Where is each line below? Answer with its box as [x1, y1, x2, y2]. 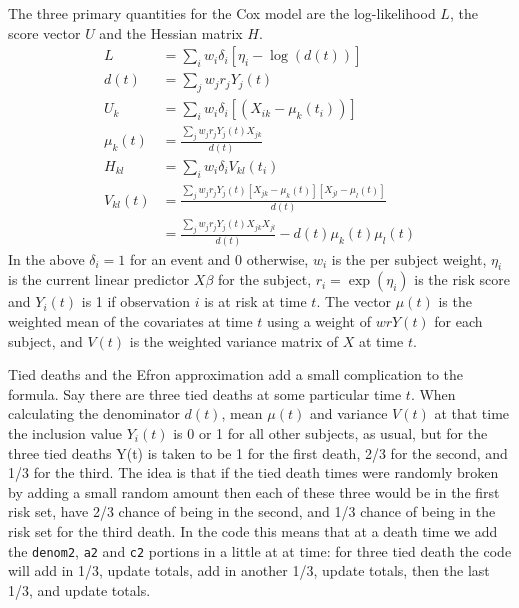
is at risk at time [204, 291, 307, 312]
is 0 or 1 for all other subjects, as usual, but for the [173, 423, 488, 444]
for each [434, 311, 483, 332]
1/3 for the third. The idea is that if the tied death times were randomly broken [8, 462, 499, 483]
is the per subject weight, [331, 248, 487, 269]
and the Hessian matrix [99, 22, 243, 43]
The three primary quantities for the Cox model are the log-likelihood [8, 3, 436, 23]
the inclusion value [8, 423, 123, 444]
